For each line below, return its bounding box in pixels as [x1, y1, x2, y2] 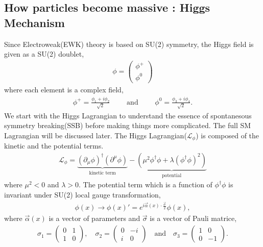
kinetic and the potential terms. [4, 140, 104, 151]
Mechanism [4, 14, 65, 30]
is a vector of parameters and [49, 213, 140, 224]
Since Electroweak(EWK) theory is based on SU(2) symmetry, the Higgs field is [4, 38, 254, 49]
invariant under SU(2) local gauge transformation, [4, 189, 161, 200]
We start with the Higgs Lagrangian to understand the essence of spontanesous [4, 110, 252, 120]
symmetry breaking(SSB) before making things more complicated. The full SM [4, 120, 251, 131]
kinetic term [89, 170, 116, 176]
